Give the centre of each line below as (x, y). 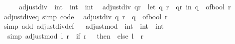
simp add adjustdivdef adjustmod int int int (84, 26)
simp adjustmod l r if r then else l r (75, 35)
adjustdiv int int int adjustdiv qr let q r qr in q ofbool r (125, 6)
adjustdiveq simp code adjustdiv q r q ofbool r (86, 16)
